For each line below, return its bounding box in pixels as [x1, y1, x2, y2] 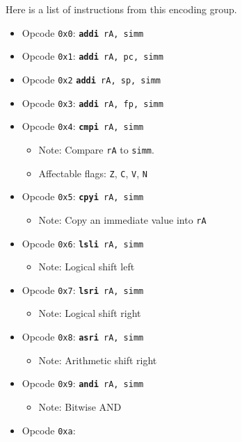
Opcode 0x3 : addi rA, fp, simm [22, 95, 163, 110]
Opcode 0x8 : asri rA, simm [22, 329, 144, 343]
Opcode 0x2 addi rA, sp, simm [22, 72, 161, 86]
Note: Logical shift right [38, 306, 141, 320]
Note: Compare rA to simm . [38, 142, 154, 156]
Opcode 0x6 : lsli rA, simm [22, 236, 144, 250]
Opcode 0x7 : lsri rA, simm [22, 282, 144, 297]
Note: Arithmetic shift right [38, 352, 157, 367]
